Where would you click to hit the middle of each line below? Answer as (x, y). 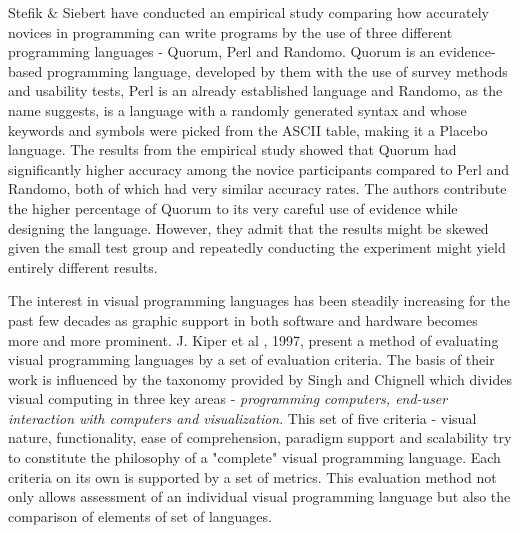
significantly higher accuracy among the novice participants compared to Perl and (259, 168)
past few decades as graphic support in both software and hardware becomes (243, 319)
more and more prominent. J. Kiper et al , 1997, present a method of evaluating (253, 339)
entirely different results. (83, 266)
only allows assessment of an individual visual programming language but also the (259, 496)
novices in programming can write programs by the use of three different (230, 31)
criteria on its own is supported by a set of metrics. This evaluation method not (252, 476)
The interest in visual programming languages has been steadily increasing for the (259, 300)
